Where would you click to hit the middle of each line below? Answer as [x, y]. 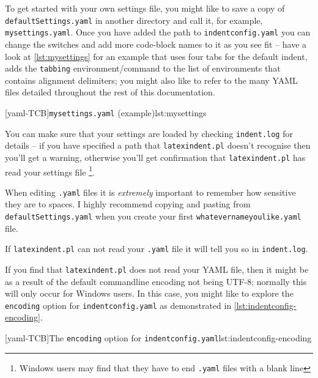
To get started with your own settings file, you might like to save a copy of [145, 8]
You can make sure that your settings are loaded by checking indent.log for [149, 133]
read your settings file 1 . [50, 171]
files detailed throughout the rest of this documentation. [110, 92]
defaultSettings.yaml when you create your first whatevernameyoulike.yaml [153, 216]
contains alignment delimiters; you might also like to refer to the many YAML [151, 80]
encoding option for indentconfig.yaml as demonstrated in [118, 305]
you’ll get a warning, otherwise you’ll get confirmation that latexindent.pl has [155, 157]
